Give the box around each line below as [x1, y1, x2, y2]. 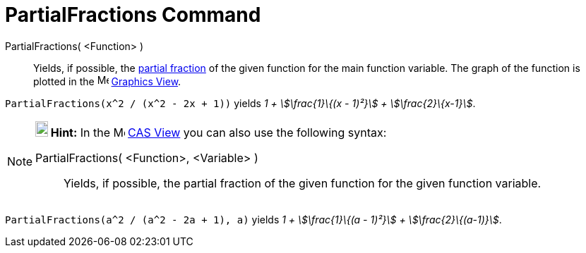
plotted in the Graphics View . [33, 75, 181, 87]
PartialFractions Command [5, 3, 261, 27]
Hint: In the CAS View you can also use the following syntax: [50, 125, 387, 140]
